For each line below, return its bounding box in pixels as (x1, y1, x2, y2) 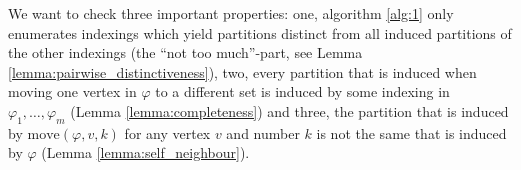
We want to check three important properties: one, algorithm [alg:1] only (8, 3, 454, 23)
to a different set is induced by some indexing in (155, 81, 450, 102)
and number (226, 122, 300, 143)
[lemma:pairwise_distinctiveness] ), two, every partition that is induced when (8, 61, 477, 82)
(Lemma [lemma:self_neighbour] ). (41, 142, 250, 163)
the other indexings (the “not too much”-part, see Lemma (8, 42, 363, 63)
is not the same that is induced (316, 122, 507, 143)
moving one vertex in (8, 81, 137, 102)
